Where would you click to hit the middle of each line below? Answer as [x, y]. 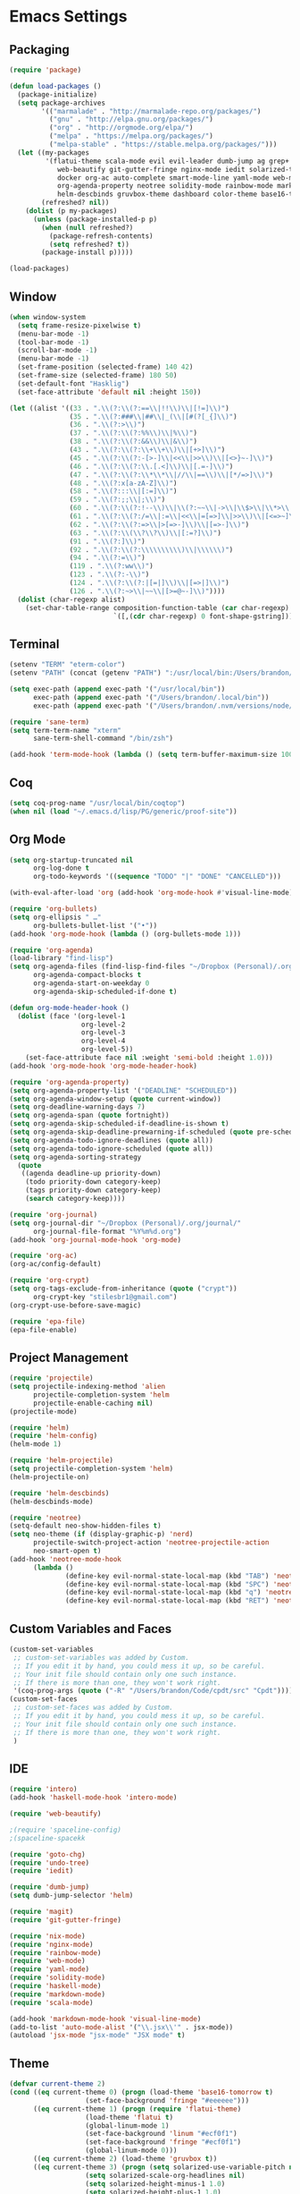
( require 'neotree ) [46, 1518]
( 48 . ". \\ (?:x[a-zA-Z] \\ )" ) [123, 483]
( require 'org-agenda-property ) [69, 1082]
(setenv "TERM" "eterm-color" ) [67, 665]
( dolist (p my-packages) [71, 211]
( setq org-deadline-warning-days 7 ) [77, 1107]
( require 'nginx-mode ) [51, 1944]
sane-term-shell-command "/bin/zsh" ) [103, 739]
